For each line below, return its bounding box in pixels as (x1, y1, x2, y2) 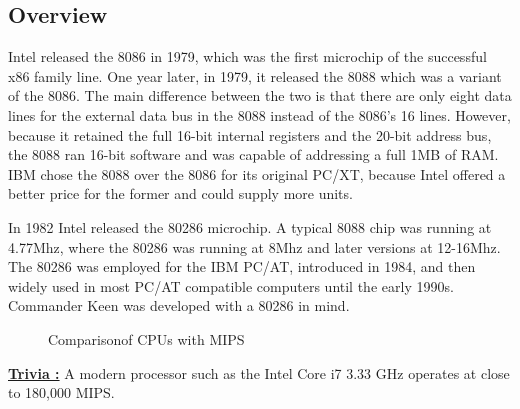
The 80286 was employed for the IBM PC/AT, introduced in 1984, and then (8, 256, 476, 277)
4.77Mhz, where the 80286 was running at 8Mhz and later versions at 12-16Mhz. (8, 236, 501, 257)
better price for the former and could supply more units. (8, 183, 353, 204)
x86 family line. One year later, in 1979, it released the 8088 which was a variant (8, 65, 502, 86)
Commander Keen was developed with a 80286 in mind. (8, 295, 350, 316)
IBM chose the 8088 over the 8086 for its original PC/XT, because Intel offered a (8, 163, 506, 184)
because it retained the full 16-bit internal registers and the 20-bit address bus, (8, 124, 492, 145)
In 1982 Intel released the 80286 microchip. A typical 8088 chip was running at (8, 216, 492, 237)
